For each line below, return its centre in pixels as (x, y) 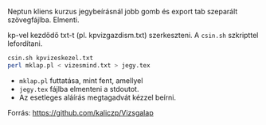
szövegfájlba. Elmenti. (44, 20)
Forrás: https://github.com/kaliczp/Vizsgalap (80, 112)
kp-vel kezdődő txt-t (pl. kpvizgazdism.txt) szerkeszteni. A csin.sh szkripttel (133, 35)
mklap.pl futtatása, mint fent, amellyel (81, 80)
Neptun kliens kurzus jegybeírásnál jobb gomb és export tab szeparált (123, 11)
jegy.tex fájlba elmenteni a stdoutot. (79, 89)
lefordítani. (25, 44)
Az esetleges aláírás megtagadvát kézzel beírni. (98, 97)
